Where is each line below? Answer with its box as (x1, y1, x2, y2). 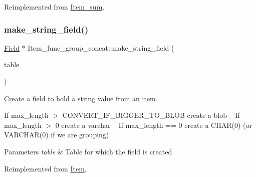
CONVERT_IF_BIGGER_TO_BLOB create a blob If (62, 110, 240, 120)
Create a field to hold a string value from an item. (4, 93, 158, 103)
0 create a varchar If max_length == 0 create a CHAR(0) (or (55, 119, 252, 130)
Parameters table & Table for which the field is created (4, 146, 172, 156)
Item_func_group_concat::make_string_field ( (28, 42, 174, 53)
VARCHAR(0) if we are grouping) (4, 129, 109, 140)
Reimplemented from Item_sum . (4, 2, 105, 12)
